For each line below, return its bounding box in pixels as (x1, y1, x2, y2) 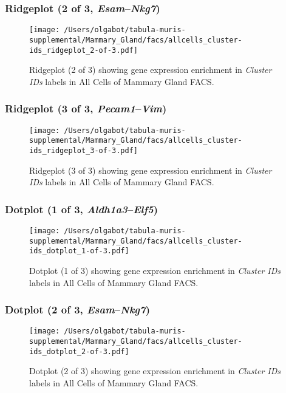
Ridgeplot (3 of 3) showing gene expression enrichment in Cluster (29, 163, 272, 176)
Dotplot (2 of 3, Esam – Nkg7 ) (5, 302, 151, 317)
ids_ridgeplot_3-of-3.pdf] (29, 146, 138, 155)
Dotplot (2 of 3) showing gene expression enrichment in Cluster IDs (29, 364, 281, 377)
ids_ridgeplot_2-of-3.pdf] (29, 46, 138, 55)
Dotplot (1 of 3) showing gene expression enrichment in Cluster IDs (29, 264, 281, 276)
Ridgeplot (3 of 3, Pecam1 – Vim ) (5, 101, 167, 116)
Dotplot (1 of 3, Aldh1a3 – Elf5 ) (5, 201, 158, 216)
